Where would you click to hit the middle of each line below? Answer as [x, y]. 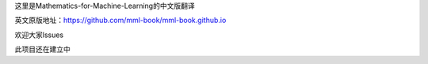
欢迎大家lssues [39, 35]
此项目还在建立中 [42, 49]
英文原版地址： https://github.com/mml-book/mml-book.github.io [120, 21]
